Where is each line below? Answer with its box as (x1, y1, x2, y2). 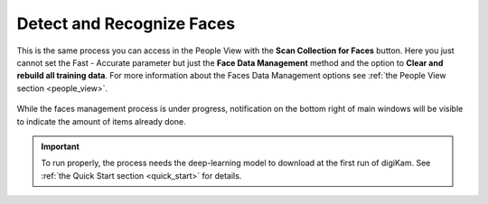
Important (41, 141, 80, 152)
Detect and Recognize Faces (16, 14, 235, 33)
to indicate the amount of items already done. (16, 116, 186, 126)
